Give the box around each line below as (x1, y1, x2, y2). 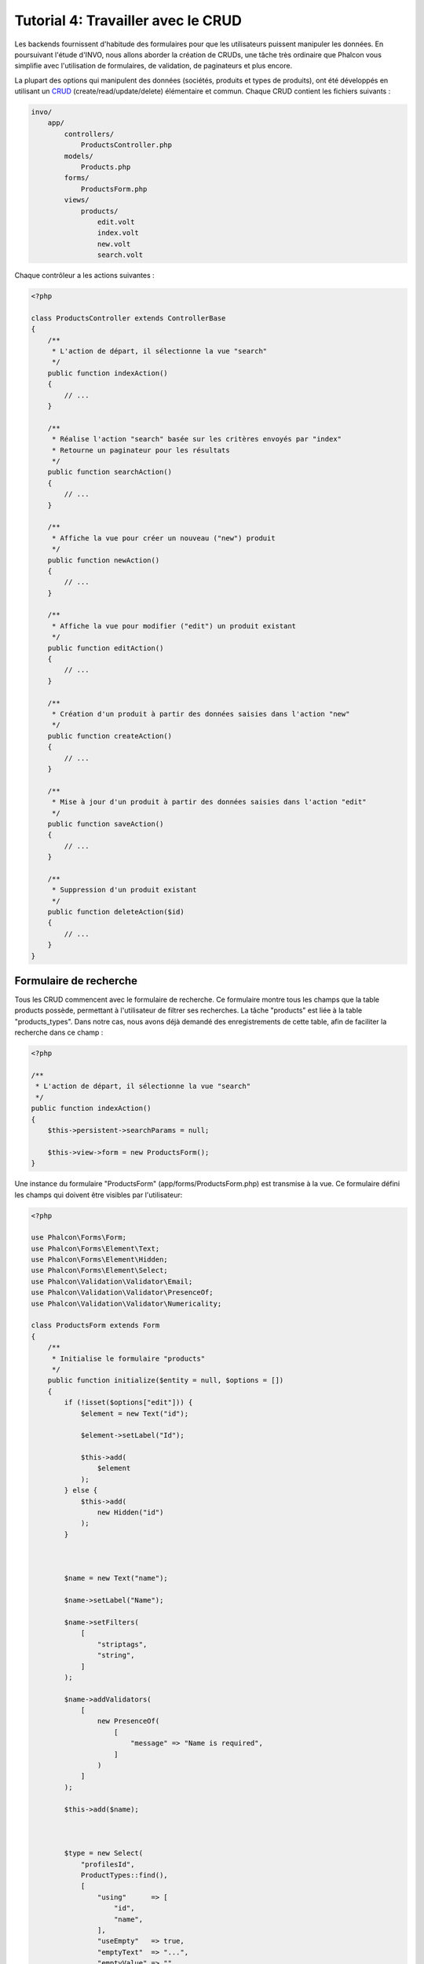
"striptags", (97, 1640, 148, 1649)
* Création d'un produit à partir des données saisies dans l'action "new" (51, 709, 350, 718)
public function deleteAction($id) (47, 907, 185, 917)
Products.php (80, 163, 131, 172)
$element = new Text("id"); (80, 1409, 188, 1418)
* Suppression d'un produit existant (51, 885, 197, 895)
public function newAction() (47, 555, 160, 565)
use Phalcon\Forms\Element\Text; (31, 1244, 160, 1253)
